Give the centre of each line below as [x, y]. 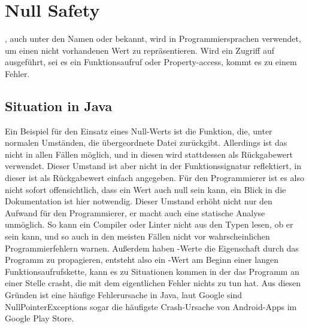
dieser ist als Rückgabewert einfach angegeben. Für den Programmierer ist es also [154, 178]
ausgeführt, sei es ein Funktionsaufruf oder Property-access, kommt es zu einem [151, 62]
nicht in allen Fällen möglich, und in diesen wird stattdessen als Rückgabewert [149, 154]
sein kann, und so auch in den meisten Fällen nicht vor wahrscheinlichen [137, 236]
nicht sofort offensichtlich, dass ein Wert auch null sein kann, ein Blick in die [146, 189]
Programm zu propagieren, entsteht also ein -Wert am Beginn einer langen [142, 260]
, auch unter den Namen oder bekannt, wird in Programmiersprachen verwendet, [153, 39]
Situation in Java [59, 105]
